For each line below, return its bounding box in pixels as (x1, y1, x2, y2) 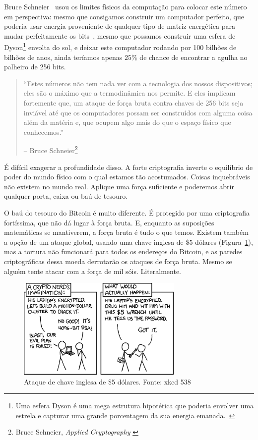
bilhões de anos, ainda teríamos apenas (4, 52, 123, 62)
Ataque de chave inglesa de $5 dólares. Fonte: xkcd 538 (24, 376, 191, 386)
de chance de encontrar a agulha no (139, 52, 248, 62)
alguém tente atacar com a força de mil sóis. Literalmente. (4, 266, 182, 276)
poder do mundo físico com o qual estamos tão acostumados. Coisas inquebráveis (4, 171, 250, 182)
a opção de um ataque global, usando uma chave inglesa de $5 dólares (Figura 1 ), (4, 236, 253, 247)
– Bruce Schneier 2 (23, 144, 78, 156)
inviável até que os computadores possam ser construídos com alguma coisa (23, 107, 253, 117)
